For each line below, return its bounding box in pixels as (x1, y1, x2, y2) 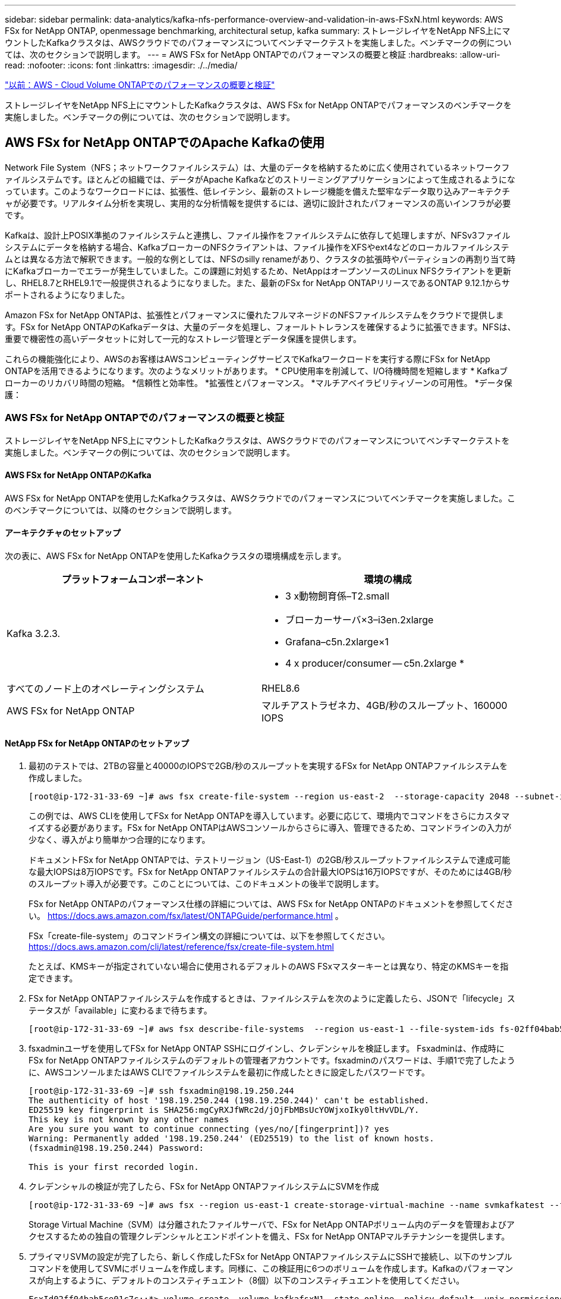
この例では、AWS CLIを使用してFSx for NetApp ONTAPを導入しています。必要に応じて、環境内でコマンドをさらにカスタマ (29, 811, 510, 821)
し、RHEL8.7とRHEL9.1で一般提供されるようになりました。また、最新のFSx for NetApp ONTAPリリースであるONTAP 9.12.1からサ (5, 277, 510, 288)
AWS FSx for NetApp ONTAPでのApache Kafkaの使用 (5, 135, 325, 150)
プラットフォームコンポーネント (61, 573, 204, 586)
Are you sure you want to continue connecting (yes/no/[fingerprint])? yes (29, 1124, 389, 1134)
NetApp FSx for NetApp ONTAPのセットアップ (5, 738, 189, 748)
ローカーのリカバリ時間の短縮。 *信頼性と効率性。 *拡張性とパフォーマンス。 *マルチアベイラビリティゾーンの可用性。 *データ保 (5, 377, 512, 388)
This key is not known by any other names (29, 1115, 229, 1125)
